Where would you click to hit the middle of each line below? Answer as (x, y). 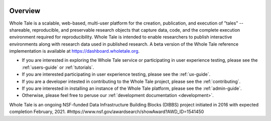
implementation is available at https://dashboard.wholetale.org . (75, 51)
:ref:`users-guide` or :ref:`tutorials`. (58, 67)
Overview (25, 11)
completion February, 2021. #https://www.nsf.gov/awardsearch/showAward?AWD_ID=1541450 (107, 112)
